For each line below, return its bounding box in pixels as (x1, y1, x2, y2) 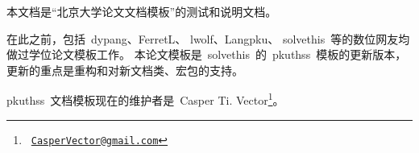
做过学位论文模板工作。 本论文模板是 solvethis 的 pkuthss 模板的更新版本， (6, 46, 407, 63)
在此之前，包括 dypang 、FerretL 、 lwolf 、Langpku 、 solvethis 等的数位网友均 (6, 30, 410, 47)
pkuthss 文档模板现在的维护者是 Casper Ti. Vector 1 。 (6, 89, 284, 109)
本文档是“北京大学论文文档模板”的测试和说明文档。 (6, 3, 277, 19)
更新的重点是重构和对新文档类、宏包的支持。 (6, 61, 243, 78)
